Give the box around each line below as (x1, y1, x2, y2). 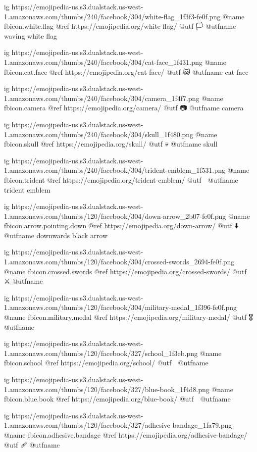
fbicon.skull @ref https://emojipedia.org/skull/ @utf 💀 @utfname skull (4, 139, 218, 149)
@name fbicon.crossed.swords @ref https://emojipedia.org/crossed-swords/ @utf (4, 266, 247, 276)
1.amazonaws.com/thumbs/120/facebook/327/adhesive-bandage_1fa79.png (4, 420, 232, 430)
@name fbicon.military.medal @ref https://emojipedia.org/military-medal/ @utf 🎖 (4, 312, 253, 322)
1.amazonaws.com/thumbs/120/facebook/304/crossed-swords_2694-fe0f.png (4, 256, 235, 267)
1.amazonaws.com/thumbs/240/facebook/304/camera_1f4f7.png (4, 93, 200, 103)
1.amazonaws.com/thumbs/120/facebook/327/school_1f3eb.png (4, 348, 198, 358)
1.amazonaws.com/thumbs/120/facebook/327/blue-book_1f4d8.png (4, 384, 209, 394)
